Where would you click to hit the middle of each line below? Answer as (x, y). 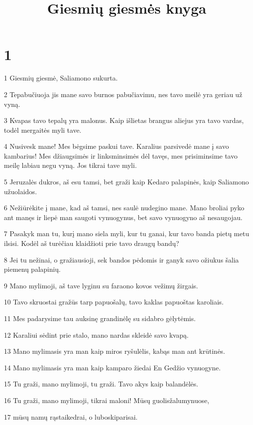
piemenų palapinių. (32, 269)
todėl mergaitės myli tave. (43, 130)
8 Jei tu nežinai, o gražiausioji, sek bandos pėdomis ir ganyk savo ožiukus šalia (121, 259)
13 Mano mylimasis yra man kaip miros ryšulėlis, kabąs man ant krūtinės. (115, 351)
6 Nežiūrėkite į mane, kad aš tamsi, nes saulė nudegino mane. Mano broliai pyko (124, 208)
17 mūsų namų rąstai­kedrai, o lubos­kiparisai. (71, 416)
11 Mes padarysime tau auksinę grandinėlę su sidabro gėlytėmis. (100, 318)
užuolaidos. (20, 191)
